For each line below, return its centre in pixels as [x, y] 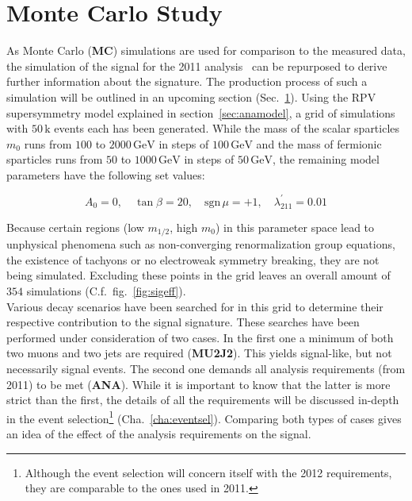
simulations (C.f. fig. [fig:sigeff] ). [106, 291]
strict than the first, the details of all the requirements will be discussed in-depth [203, 400]
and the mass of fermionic [319, 143]
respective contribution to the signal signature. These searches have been [183, 322]
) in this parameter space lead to [295, 227]
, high [184, 227]
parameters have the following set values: [106, 174]
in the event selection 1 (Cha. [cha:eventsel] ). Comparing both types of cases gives [204, 417]
